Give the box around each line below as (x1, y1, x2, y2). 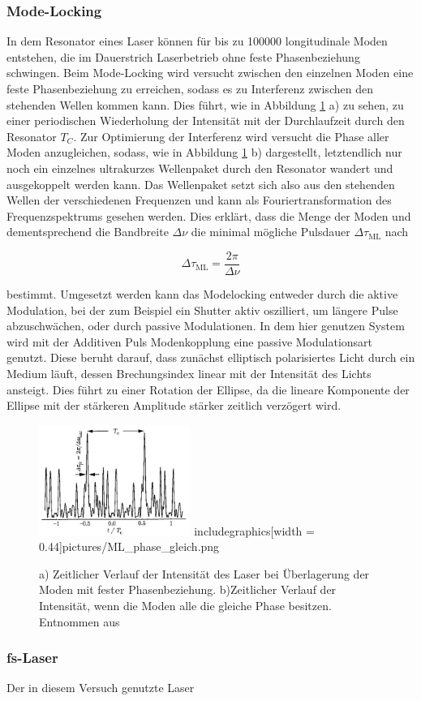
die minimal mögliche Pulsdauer (191, 223, 350, 240)
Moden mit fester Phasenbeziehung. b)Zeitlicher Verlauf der (39, 581, 337, 598)
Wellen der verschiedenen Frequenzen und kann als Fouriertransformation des (6, 191, 392, 209)
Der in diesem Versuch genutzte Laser (6, 679, 195, 696)
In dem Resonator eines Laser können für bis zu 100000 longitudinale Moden (6, 32, 388, 49)
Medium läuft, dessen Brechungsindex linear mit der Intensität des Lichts (6, 364, 372, 381)
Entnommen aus (39, 613, 120, 630)
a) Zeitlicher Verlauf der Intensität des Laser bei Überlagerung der (39, 565, 370, 582)
